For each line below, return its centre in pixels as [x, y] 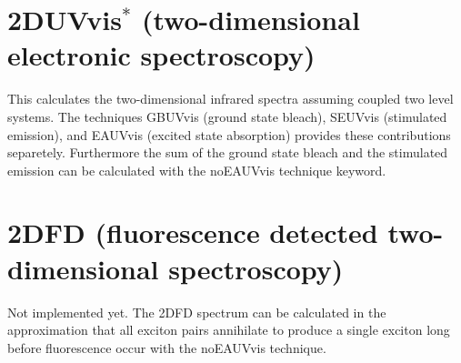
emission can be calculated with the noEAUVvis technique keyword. [197, 170]
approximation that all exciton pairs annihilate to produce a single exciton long [229, 330]
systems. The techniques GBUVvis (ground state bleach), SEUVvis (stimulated [227, 116]
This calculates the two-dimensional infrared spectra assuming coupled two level [230, 99]
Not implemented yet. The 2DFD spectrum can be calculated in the [197, 312]
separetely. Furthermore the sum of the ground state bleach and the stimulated [228, 152]
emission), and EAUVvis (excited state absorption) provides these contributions [229, 134]
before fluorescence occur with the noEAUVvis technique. [167, 347]
